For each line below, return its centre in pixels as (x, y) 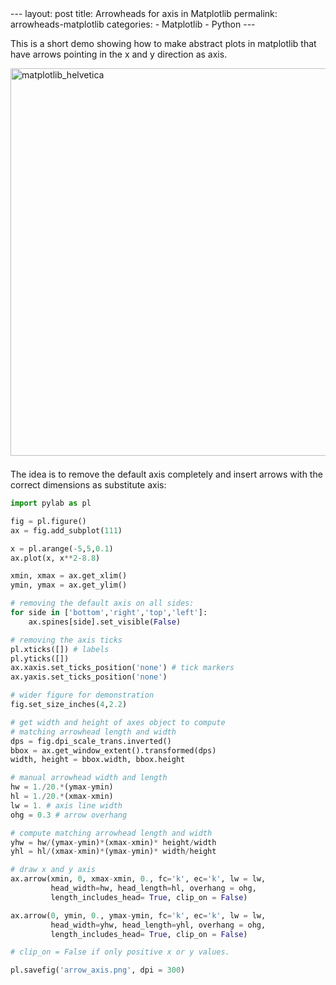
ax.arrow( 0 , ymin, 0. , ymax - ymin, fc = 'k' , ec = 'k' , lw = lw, (138, 915)
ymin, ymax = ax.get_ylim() (69, 585)
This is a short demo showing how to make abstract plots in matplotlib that (163, 43)
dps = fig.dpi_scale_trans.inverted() (91, 741)
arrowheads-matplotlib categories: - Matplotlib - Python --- (133, 24)
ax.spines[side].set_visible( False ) (105, 622)
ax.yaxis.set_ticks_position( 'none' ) (89, 677)
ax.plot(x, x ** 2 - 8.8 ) (55, 558)
